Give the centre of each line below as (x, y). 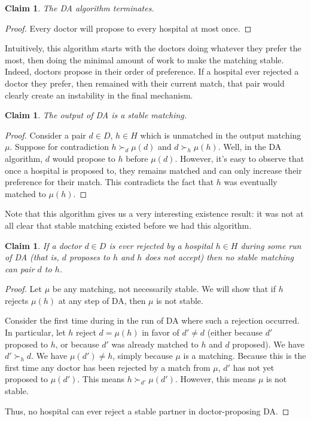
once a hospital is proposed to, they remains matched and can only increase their (153, 170)
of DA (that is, (32, 257)
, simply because (143, 356)
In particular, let (35, 332)
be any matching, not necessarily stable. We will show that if (164, 289)
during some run (271, 245)
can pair (20, 268)
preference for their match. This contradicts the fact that (109, 182)
